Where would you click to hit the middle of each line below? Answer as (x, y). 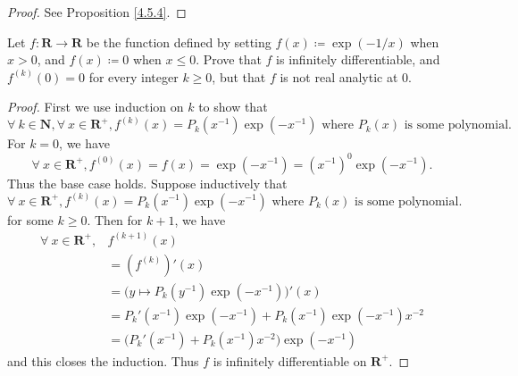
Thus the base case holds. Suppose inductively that (147, 183)
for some (30, 219)
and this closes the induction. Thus (103, 360)
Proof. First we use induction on (96, 107)
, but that (239, 76)
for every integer (134, 76)
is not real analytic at (339, 76)
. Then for (115, 219)
